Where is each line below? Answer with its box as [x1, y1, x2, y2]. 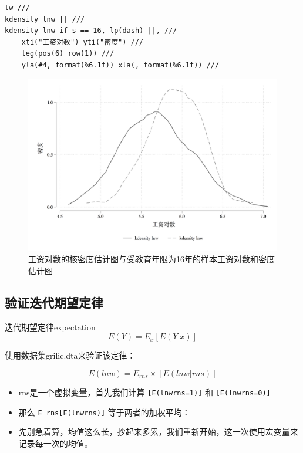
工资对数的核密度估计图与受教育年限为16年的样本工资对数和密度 [28, 253, 275, 265]
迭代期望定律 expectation [5, 320, 96, 333]
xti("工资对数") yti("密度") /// [21, 38, 144, 46]
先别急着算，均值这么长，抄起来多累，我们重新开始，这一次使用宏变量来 [18, 425, 298, 438]
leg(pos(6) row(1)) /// [21, 49, 115, 58]
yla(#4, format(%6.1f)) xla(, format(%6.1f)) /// [21, 60, 220, 69]
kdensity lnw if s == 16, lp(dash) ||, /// [5, 26, 177, 35]
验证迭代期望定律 [5, 293, 103, 311]
